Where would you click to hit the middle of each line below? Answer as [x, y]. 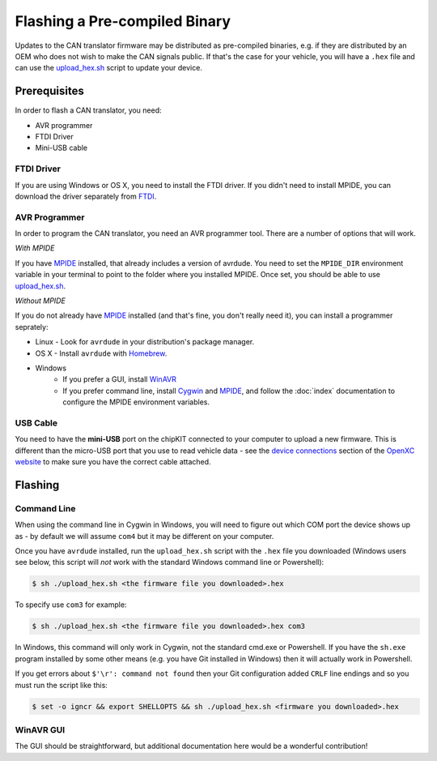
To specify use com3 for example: [71, 605]
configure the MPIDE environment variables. [136, 402]
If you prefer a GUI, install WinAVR [120, 379]
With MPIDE [35, 248]
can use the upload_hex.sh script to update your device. [108, 68]
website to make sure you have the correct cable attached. [113, 462]
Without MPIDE [40, 301]
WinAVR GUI [40, 729]
